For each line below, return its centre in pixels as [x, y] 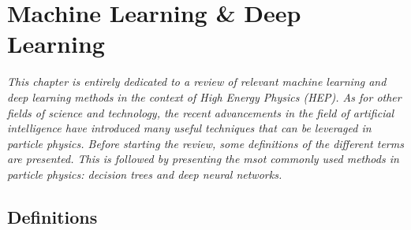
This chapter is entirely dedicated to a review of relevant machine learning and [197, 82]
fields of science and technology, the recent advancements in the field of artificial [201, 112]
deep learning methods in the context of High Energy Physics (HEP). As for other [204, 96]
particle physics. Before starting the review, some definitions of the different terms [205, 143]
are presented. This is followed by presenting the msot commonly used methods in [203, 159]
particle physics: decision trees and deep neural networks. [145, 174]
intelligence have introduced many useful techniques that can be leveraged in [189, 128]
